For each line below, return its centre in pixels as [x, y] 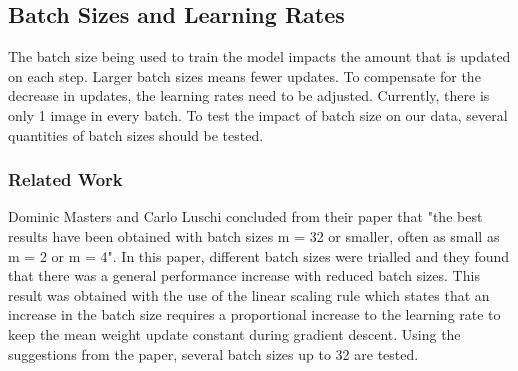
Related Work [65, 179]
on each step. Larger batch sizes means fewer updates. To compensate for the [244, 75]
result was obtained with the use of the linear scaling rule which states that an [249, 294]
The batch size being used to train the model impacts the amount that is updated [259, 56]
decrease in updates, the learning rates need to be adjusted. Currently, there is [249, 95]
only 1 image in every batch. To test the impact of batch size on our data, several [258, 114]
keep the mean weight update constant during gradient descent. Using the [234, 333]
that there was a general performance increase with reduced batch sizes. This [244, 275]
